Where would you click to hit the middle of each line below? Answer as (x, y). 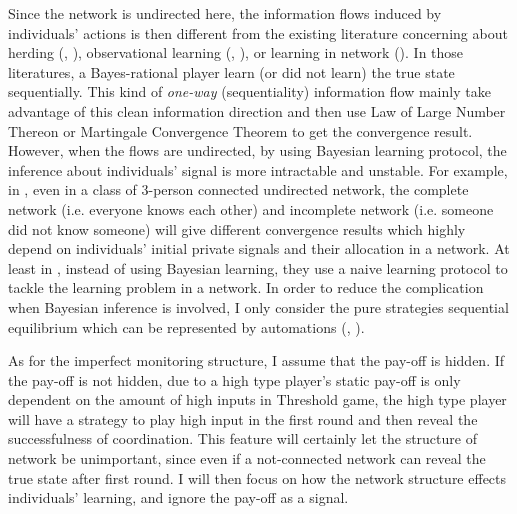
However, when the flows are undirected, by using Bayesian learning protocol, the (257, 150)
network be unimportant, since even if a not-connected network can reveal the (247, 458)
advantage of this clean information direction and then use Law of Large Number (257, 110)
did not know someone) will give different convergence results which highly (237, 228)
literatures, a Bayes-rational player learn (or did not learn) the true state (231, 71)
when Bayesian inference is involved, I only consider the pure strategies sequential (258, 306)
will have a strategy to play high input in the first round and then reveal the (243, 418)
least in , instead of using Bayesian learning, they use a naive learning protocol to (258, 267)
